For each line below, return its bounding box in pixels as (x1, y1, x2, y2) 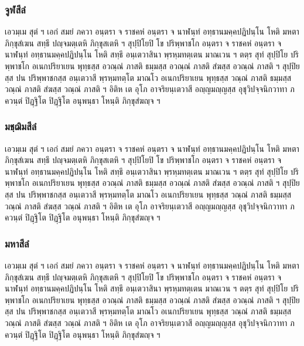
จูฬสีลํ (5, 2, 26, 16)
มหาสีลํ (5, 236, 29, 250)
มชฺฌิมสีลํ (5, 119, 37, 134)
